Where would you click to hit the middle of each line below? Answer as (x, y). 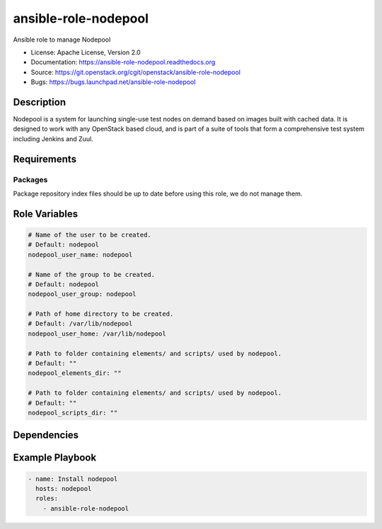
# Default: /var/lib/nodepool (80, 324)
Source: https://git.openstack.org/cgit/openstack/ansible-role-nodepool (135, 72)
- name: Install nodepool (73, 479)
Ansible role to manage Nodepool (62, 40)
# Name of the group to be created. (92, 274)
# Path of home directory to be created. (101, 314)
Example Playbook (55, 458)
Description (40, 102)
